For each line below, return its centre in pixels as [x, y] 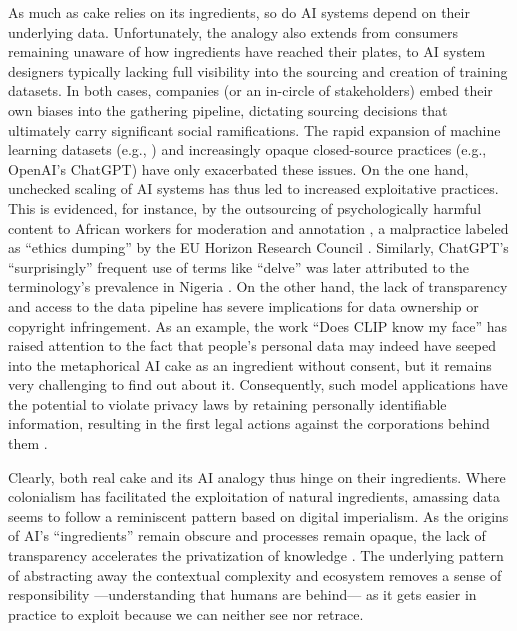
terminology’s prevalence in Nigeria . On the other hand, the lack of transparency [258, 286]
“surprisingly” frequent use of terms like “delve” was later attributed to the [239, 266]
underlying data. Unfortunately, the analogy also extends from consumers [233, 31]
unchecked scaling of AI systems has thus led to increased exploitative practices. [253, 188]
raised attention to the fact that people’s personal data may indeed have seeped [252, 345]
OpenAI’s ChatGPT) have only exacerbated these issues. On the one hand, [238, 168]
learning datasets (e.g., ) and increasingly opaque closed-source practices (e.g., [247, 149]
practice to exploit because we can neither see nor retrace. [186, 613]
